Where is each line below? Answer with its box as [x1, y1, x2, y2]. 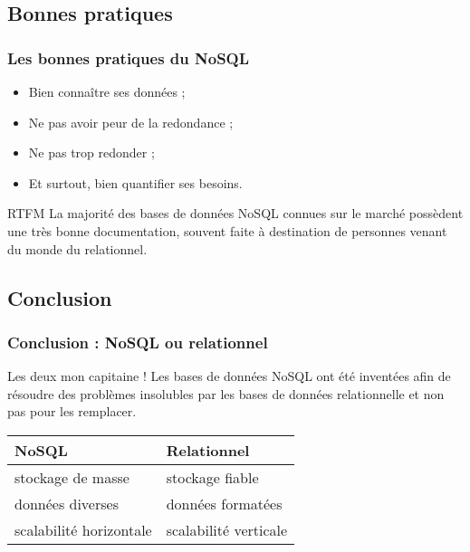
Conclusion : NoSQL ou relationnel [7, 330, 268, 353]
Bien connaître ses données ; [28, 82, 186, 100]
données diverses [14, 492, 119, 514]
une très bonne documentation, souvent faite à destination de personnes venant [7, 221, 447, 240]
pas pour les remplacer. [7, 402, 137, 421]
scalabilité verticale [166, 519, 288, 540]
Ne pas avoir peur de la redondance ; [28, 112, 234, 131]
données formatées [166, 492, 283, 514]
